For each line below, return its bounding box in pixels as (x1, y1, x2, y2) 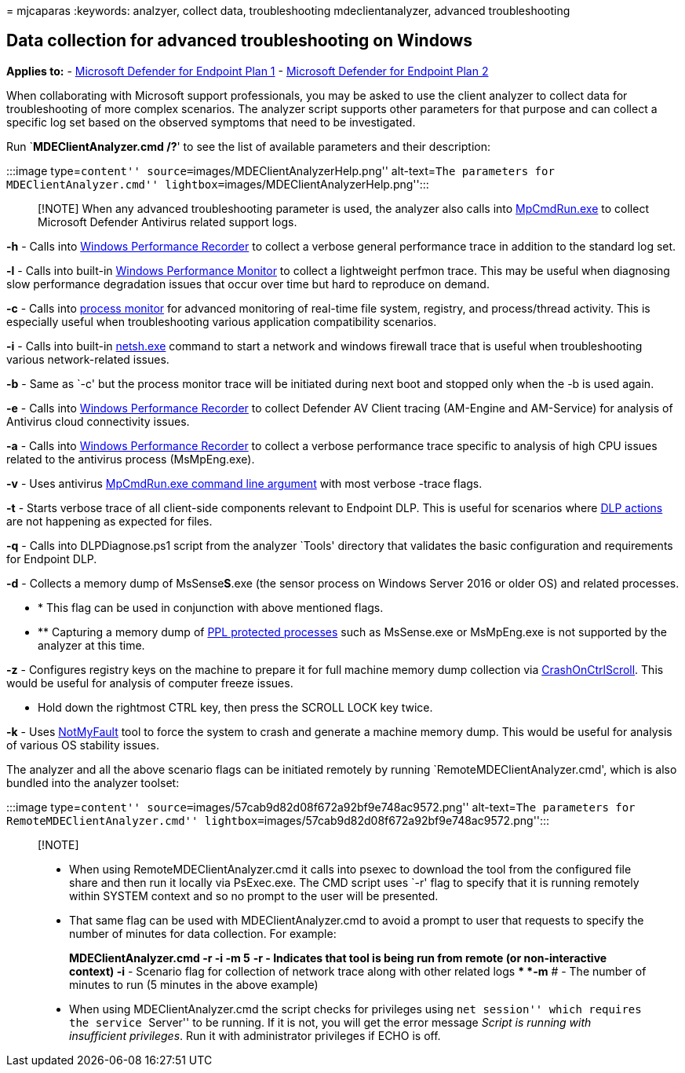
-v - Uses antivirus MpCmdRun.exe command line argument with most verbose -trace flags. (6, 476, 483, 490)
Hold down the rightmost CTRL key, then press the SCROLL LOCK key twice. (38, 700, 433, 714)
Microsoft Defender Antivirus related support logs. (38, 214, 297, 229)
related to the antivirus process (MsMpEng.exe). (6, 452, 255, 466)
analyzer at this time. (38, 638, 145, 652)
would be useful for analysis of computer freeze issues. (6, 676, 293, 690)
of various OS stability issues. (6, 738, 159, 752)
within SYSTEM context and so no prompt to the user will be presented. (69, 888, 439, 903)
